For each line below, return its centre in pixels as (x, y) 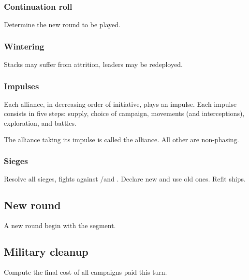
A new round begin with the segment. (60, 225)
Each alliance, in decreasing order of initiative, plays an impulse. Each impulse (120, 104)
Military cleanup (46, 252)
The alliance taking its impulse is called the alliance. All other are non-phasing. (122, 139)
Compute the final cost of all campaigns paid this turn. (86, 272)
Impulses (22, 86)
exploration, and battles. (40, 123)
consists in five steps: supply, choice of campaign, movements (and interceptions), (124, 113)
